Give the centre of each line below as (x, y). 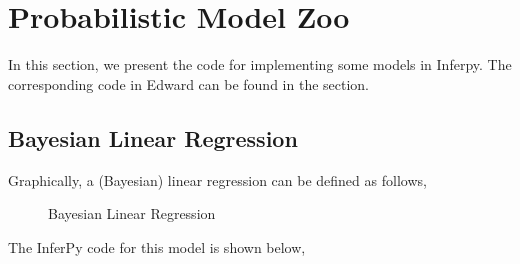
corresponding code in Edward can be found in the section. (189, 83)
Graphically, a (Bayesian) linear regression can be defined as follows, (217, 179)
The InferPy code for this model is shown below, (157, 246)
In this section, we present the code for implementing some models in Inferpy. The (260, 64)
